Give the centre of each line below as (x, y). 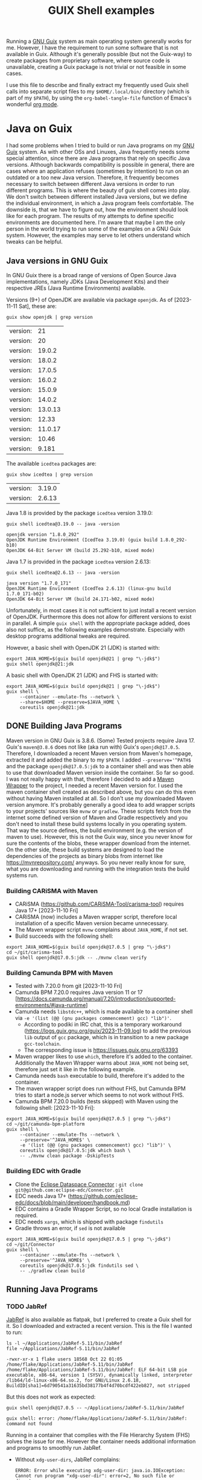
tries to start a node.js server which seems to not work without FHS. (99, 1095)
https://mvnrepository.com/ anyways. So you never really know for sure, (96, 862)
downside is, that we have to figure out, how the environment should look (97, 210)
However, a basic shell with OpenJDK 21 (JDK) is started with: (83, 647)
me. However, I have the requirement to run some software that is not (92, 48)
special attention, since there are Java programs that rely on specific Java (98, 158)
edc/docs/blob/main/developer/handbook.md (71, 1202)
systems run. (22, 875)
